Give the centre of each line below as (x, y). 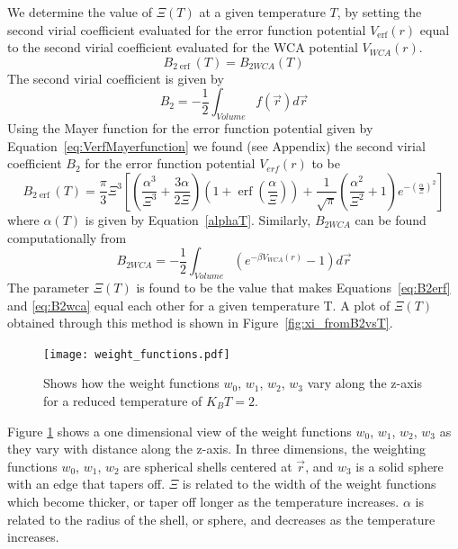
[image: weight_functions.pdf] (137, 354)
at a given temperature (262, 12)
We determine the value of (80, 12)
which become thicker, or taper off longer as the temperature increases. (203, 501)
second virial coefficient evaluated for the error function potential (187, 29)
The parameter (49, 287)
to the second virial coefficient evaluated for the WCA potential (183, 47)
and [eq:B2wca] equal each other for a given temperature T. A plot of (199, 305)
